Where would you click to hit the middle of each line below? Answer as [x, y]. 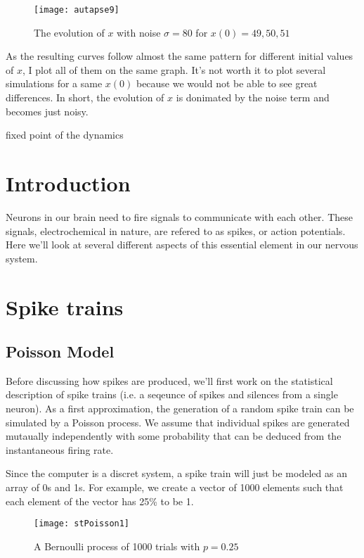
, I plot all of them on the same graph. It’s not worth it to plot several [174, 69]
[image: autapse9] [77, 10]
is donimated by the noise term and [253, 97]
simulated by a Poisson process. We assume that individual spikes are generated [178, 422]
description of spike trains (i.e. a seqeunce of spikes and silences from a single [172, 394]
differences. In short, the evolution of [85, 97]
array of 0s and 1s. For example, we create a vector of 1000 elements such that [175, 487]
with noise [139, 32]
